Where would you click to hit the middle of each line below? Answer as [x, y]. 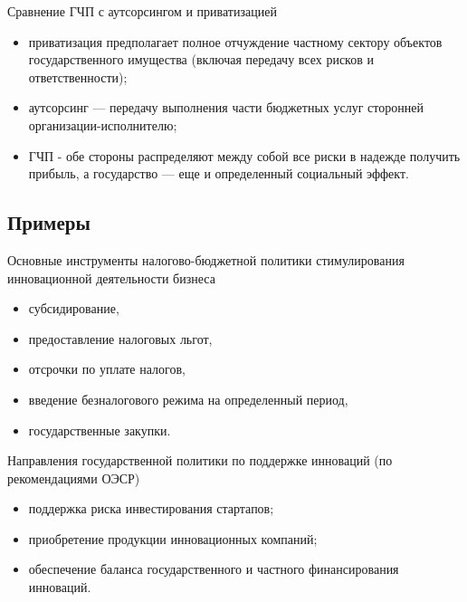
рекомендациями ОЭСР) [74, 478]
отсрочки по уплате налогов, [107, 369]
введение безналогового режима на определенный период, [188, 399]
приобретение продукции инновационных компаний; [173, 538]
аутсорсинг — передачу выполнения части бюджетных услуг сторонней [226, 107]
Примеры [49, 222]
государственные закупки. [100, 430]
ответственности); [78, 76]
